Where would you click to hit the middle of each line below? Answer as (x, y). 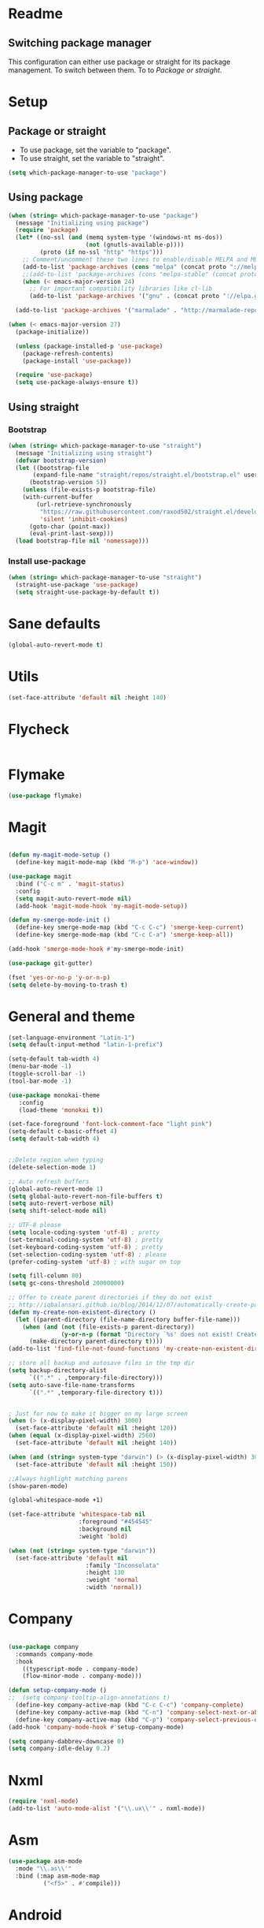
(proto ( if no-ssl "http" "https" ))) (101, 252)
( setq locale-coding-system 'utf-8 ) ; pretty (84, 1233)
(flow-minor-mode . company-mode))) (82, 1676)
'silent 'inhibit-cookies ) (84, 519)
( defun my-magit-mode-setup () (59, 855)
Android (35, 1915)
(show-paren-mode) (38, 1486)
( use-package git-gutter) (50, 963)
